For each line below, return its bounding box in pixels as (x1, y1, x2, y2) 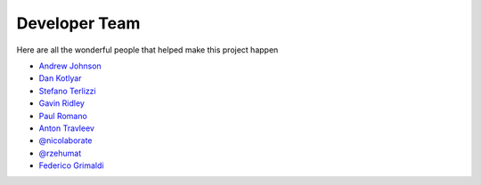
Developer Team (16, 13, 141, 33)
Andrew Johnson (38, 60, 102, 71)
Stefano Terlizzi (38, 85, 97, 96)
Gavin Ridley (38, 98, 85, 109)
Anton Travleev (38, 123, 95, 133)
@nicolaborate (38, 135, 93, 146)
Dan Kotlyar (38, 73, 82, 84)
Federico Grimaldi (38, 160, 104, 171)
